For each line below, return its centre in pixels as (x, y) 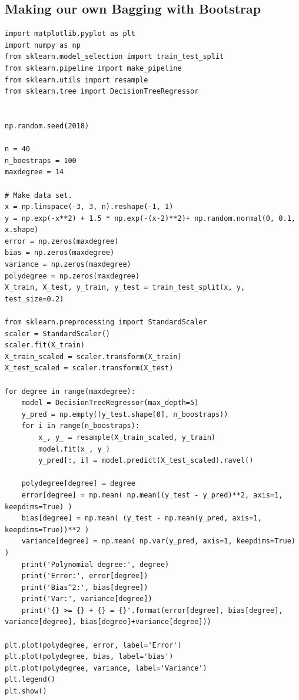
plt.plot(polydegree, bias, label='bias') (89, 657)
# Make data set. (39, 195)
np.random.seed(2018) (47, 126)
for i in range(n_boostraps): (81, 426)
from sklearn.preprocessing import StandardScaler (106, 322)
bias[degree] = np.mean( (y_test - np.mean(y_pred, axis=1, (142, 518)
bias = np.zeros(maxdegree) (60, 253)
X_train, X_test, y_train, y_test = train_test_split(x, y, (125, 288)
